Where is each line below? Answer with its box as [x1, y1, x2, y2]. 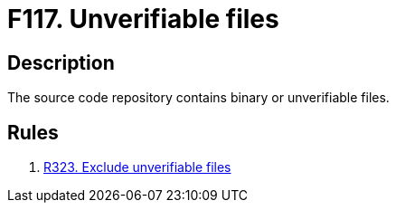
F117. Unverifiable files [7, 4, 279, 34]
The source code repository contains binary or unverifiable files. [7, 90, 390, 106]
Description [7, 51, 115, 74]
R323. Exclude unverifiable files [43, 159, 231, 176]
